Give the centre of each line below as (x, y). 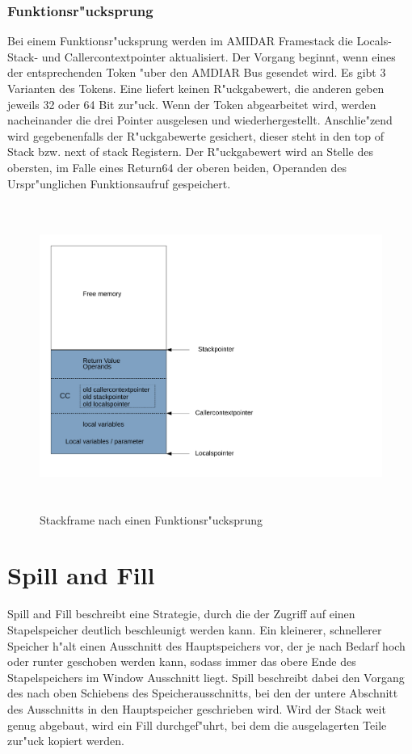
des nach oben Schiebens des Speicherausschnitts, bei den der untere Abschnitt (203, 693)
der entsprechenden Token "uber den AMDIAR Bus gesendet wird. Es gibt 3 (197, 72)
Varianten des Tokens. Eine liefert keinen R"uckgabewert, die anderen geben (196, 88)
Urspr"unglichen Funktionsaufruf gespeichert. (119, 183)
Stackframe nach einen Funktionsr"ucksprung (151, 519)
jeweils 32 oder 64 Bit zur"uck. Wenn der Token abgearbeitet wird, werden (192, 104)
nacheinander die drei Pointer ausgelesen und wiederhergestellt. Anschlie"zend (200, 120)
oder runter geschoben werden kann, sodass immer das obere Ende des (182, 661)
